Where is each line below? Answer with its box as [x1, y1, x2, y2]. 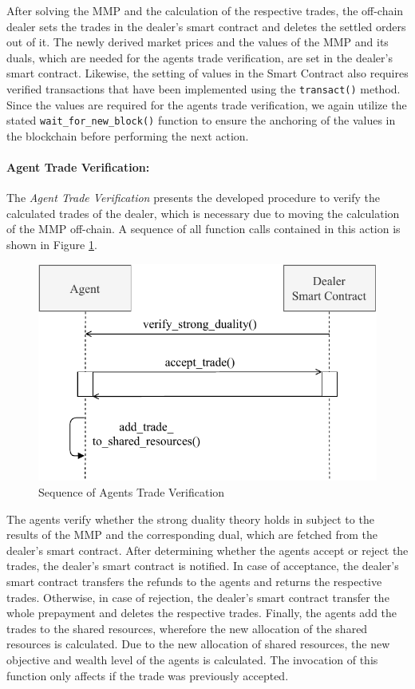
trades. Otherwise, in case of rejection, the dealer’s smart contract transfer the [6, 588, 389, 605]
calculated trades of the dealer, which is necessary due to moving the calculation [6, 204, 400, 221]
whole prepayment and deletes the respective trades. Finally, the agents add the [6, 604, 397, 621]
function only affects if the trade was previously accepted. [6, 667, 289, 683]
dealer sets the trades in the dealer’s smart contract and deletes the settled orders [6, 18, 406, 34]
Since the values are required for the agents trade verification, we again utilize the [6, 96, 407, 113]
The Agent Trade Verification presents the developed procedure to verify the [6, 189, 380, 206]
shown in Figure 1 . [6, 236, 97, 253]
